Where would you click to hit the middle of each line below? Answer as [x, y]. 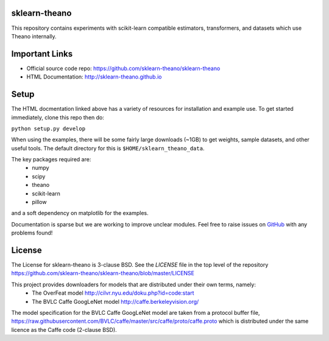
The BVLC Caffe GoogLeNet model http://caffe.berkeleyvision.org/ [115, 301]
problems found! [32, 233]
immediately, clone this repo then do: [58, 117]
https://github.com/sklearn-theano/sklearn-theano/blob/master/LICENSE [103, 273]
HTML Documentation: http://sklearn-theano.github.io [94, 77]
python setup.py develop [48, 128]
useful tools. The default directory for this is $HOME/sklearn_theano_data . [108, 148]
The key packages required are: [51, 160]
